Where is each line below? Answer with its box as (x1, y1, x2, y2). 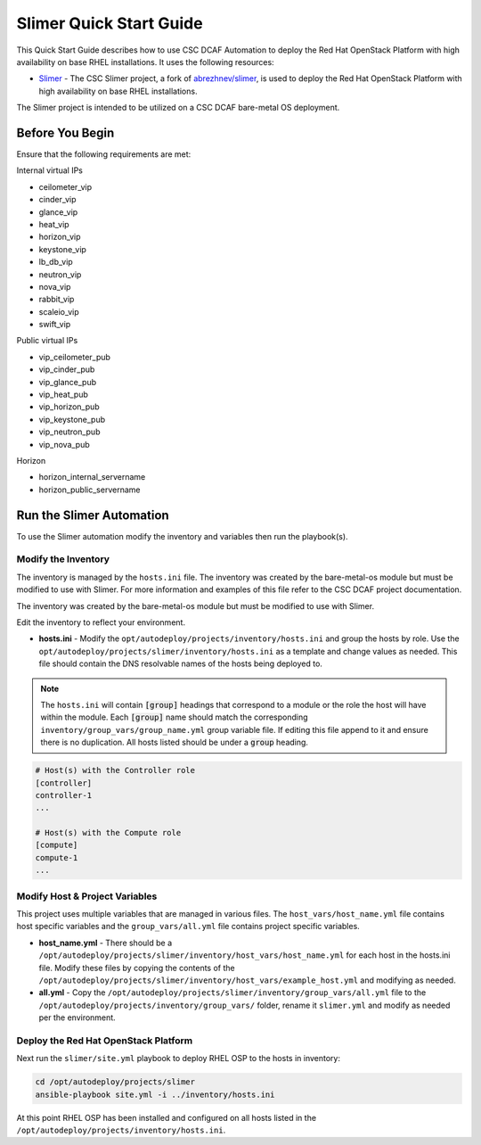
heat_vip (38, 218, 70, 229)
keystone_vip (38, 243, 86, 254)
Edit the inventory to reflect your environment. (16, 617, 186, 628)
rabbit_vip (38, 294, 75, 305)
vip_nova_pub (38, 439, 91, 449)
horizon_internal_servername (38, 472, 146, 482)
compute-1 (35, 853, 78, 862)
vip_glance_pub (38, 376, 97, 387)
